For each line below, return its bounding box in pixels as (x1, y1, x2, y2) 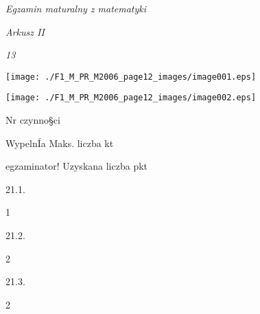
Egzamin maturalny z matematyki (5, 1, 147, 15)
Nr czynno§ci (5, 113, 60, 127)
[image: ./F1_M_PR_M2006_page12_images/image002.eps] (5, 93, 257, 103)
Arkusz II (5, 24, 45, 38)
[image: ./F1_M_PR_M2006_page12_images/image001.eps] (5, 71, 257, 82)
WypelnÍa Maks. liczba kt (5, 135, 114, 150)
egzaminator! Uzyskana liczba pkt (5, 159, 148, 173)
